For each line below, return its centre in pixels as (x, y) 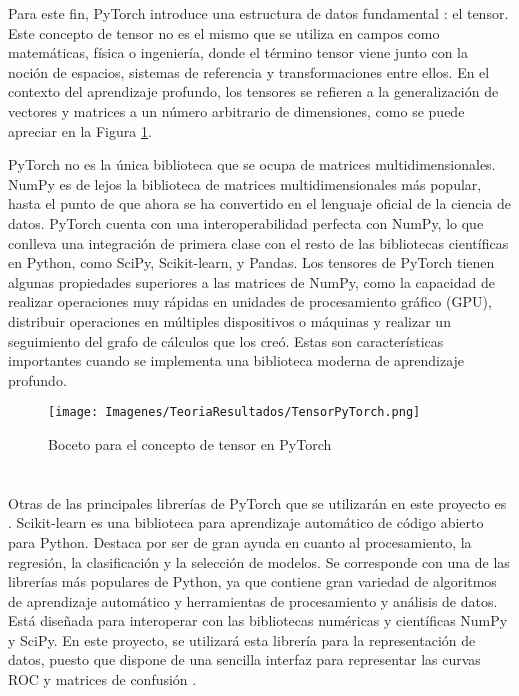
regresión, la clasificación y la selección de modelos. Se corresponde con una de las (259, 561)
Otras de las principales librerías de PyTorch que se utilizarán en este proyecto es (257, 502)
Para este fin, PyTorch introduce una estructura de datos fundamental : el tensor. (258, 13)
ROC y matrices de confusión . (102, 679)
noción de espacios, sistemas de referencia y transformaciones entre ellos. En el (249, 71)
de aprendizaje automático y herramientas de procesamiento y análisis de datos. (253, 600)
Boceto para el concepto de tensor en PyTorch (190, 443)
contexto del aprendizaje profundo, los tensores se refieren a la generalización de (253, 91)
